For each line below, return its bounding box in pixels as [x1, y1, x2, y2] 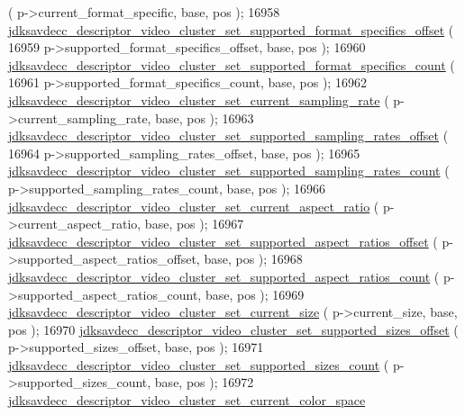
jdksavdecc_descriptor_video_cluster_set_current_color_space [8, 391, 366, 410]
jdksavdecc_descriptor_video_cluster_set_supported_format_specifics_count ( [8, 55, 455, 74]
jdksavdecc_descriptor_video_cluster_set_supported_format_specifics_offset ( [8, 20, 454, 39]
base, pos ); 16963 [155, 108, 254, 127]
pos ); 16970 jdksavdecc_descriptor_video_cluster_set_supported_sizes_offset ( [8, 320, 459, 338]
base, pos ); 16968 [204, 249, 303, 268]
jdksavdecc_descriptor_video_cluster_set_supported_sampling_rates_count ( [8, 161, 450, 180]
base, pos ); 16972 [154, 373, 254, 392]
